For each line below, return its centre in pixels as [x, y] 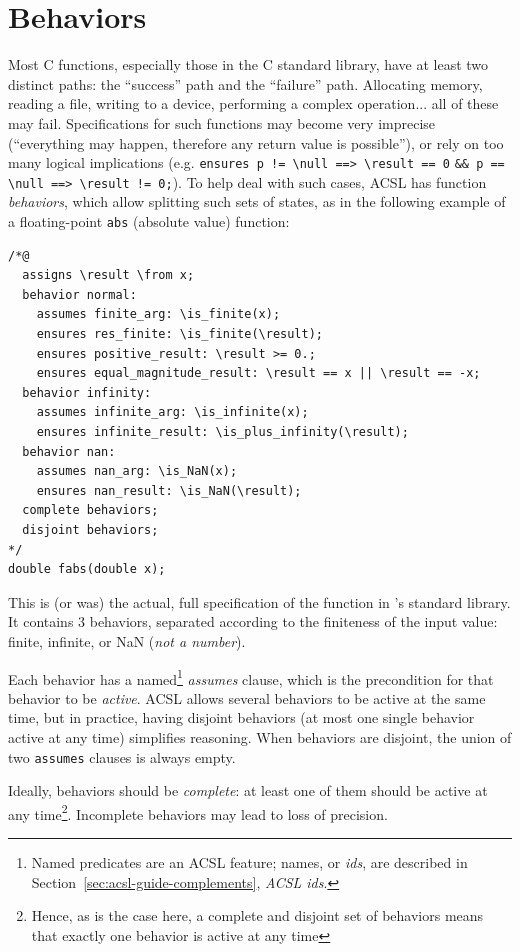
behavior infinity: [87, 392]
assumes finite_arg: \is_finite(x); [158, 314]
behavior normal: [79, 294]
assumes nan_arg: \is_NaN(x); [137, 471]
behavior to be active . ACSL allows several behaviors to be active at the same [247, 697]
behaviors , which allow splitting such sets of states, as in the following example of [257, 201]
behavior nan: [69, 451]
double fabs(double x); [87, 569]
